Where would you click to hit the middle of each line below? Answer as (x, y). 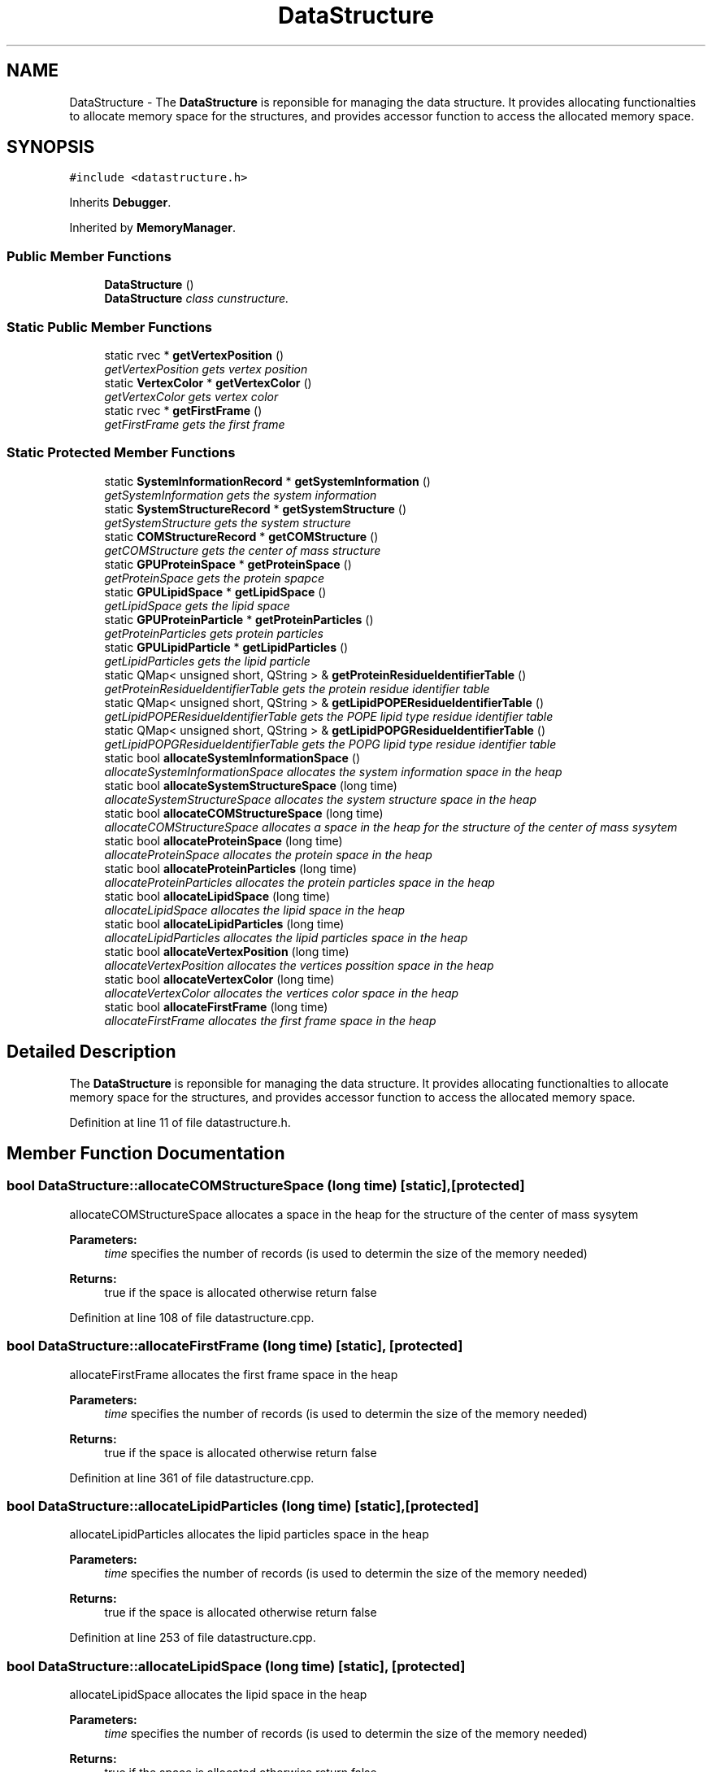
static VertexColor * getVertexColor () (208, 382)
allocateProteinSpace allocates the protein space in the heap (268, 854)
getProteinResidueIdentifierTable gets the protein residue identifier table (297, 688)
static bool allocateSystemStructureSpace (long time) (251, 785)
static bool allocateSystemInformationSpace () (232, 757)
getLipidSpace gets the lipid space (197, 605)
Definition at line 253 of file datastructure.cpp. (193, 1638)
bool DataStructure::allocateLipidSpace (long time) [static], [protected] (236, 1666)
